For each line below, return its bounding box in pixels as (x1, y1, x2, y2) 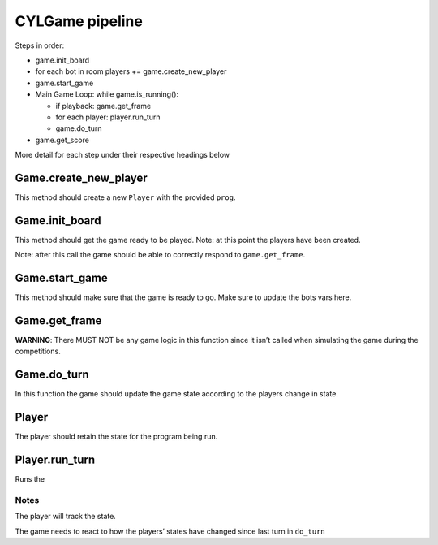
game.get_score (35, 135, 89, 145)
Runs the (15, 474, 45, 484)
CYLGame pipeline (15, 12, 144, 30)
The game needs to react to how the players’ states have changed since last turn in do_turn (15, 526, 325, 536)
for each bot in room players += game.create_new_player (35, 67, 227, 76)
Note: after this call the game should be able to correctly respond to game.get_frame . (15, 250, 306, 260)
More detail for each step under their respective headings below (15, 150, 230, 160)
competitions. (15, 346, 61, 357)
